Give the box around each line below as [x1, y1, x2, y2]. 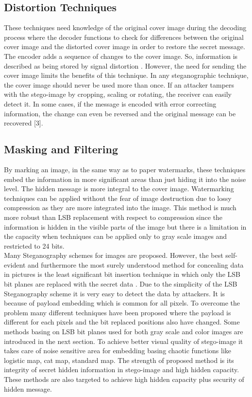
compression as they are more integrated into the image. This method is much [4, 202, 236, 213]
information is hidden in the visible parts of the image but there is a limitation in [4, 221, 247, 232]
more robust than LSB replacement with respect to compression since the [4, 212, 223, 222]
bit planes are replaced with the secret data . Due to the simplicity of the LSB [4, 279, 237, 289]
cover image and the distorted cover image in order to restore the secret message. [4, 41, 245, 52]
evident [4, 259, 26, 270]
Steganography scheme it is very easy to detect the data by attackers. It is [4, 288, 225, 298]
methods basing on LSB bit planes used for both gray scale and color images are [4, 326, 243, 337]
